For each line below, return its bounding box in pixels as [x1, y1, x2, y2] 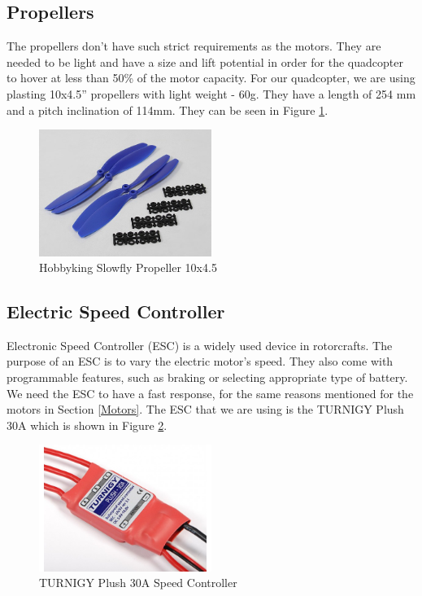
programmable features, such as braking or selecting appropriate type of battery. [7, 369, 408, 386]
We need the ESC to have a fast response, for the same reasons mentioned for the [7, 384, 414, 401]
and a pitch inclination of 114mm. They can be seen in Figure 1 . [7, 101, 328, 118]
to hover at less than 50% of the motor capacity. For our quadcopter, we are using [7, 69, 415, 86]
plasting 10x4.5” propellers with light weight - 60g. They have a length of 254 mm [7, 85, 416, 102]
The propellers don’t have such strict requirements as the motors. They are [7, 37, 381, 55]
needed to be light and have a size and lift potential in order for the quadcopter [7, 53, 403, 70]
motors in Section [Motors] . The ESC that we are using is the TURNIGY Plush [7, 401, 404, 418]
